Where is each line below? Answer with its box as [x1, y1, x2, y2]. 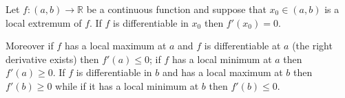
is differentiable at [204, 38, 281, 53]
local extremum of [6, 15, 82, 29]
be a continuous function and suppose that [86, 2, 266, 16]
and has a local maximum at [163, 65, 283, 79]
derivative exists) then [6, 51, 99, 66]
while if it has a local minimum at [55, 78, 199, 93]
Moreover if [6, 38, 54, 53]
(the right [292, 38, 333, 53]
